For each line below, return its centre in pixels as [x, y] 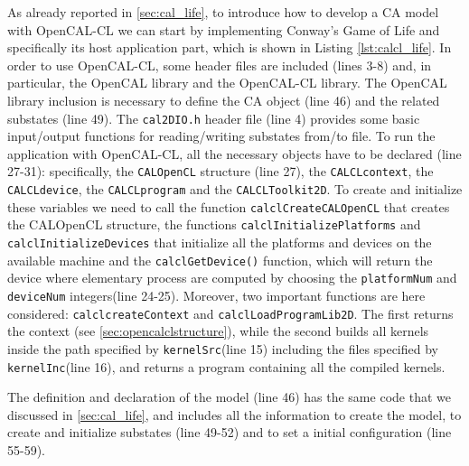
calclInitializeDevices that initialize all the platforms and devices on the [220, 242]
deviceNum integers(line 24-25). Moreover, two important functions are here [216, 295]
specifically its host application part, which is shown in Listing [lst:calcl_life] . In [230, 47]
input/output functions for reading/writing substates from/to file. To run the [221, 136]
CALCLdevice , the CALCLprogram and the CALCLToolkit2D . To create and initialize [235, 189]
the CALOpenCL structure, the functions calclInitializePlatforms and [214, 224]
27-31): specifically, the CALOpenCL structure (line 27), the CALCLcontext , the [220, 171]
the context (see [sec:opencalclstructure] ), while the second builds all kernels [218, 331]
